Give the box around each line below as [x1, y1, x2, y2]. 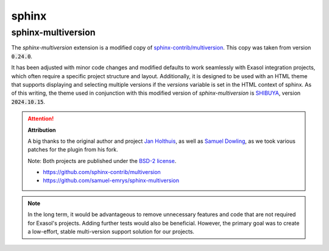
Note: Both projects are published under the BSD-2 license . [27, 157, 177, 164]
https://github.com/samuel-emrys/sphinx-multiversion [43, 177, 180, 184]
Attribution [27, 126, 56, 134]
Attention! [27, 115, 54, 122]
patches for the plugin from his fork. [27, 146, 118, 153]
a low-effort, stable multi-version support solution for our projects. [27, 228, 195, 235]
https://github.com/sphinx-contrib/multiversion [43, 169, 161, 176]
